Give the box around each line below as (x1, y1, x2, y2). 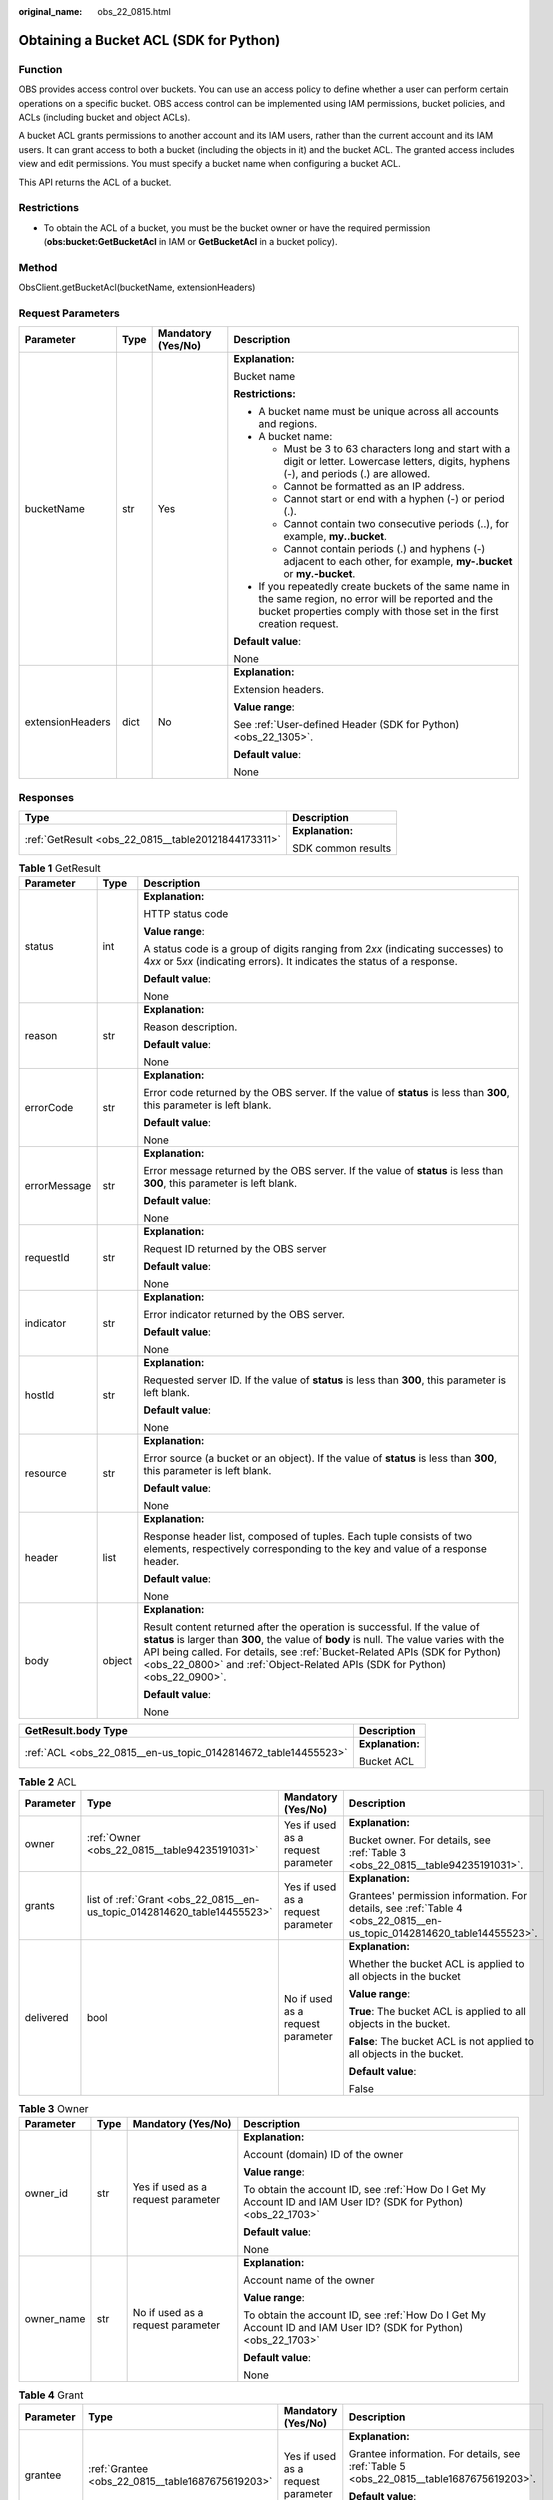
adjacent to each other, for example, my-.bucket (283, 555, 513, 569)
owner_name (24, 2312, 86, 2326)
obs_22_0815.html (97, 6, 172, 17)
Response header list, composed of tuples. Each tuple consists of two (143, 1530, 472, 1544)
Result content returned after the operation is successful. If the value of (143, 1620, 480, 1634)
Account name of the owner (243, 2273, 375, 2287)
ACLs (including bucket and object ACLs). (18, 111, 191, 123)
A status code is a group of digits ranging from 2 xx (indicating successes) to (143, 942, 504, 956)
